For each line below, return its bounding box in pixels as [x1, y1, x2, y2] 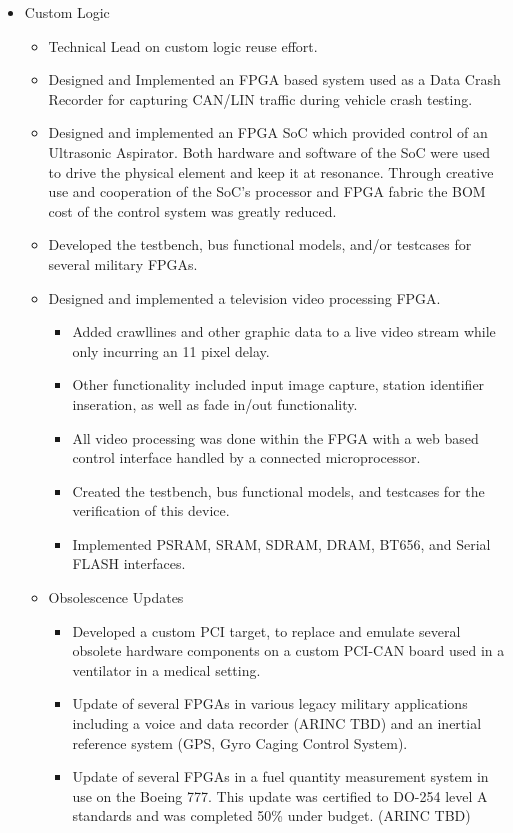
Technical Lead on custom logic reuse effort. [48, 35, 318, 56]
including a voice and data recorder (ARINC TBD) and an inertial [72, 713, 482, 734]
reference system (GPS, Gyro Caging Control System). [72, 732, 408, 753]
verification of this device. [72, 500, 230, 521]
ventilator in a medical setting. [72, 659, 261, 680]
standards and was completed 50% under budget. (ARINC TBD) [72, 805, 471, 826]
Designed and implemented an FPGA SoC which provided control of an [48, 122, 488, 143]
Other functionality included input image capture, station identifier [72, 374, 485, 395]
